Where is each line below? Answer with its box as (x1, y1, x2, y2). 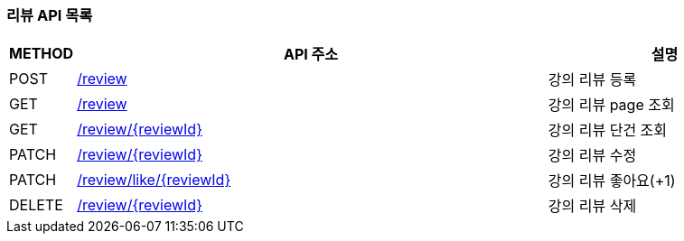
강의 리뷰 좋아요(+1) (548, 171, 676, 190)
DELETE (9, 196, 63, 215)
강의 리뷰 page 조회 (548, 96, 675, 115)
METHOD (9, 44, 74, 63)
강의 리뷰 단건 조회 (548, 121, 668, 140)
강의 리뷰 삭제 (548, 197, 637, 216)
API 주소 (283, 45, 338, 64)
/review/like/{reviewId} (77, 171, 231, 190)
